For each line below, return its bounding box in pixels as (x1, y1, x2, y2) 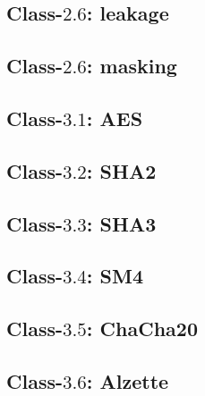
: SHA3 (86, 209, 157, 237)
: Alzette (86, 367, 169, 394)
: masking (86, 52, 177, 80)
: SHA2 (86, 156, 157, 184)
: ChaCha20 (86, 315, 198, 342)
